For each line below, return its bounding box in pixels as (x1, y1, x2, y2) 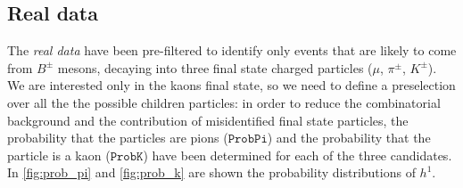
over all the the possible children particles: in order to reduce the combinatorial (7, 93, 441, 111)
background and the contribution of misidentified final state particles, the (7, 110, 409, 129)
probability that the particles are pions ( (7, 128, 228, 147)
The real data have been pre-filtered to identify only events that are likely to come (7, 41, 457, 60)
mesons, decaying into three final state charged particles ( (57, 58, 373, 77)
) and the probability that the (267, 128, 431, 147)
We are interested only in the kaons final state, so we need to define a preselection (7, 76, 456, 94)
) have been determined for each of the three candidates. (143, 145, 452, 164)
